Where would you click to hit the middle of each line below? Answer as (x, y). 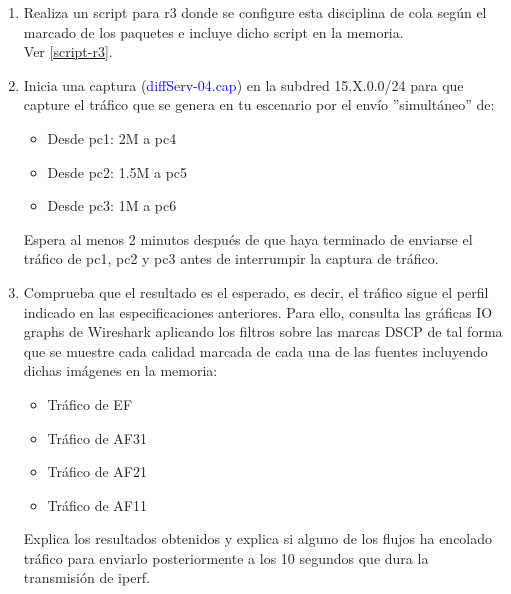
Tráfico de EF (90, 403)
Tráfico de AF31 (97, 437)
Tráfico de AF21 (97, 471)
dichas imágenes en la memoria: (120, 370)
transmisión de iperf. (87, 577)
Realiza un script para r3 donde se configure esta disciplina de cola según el (255, 12)
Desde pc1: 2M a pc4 (112, 137)
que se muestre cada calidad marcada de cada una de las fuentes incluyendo (255, 350)
